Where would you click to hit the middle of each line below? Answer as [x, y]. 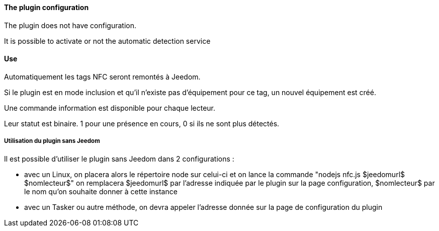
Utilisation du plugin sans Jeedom [52, 141]
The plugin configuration [47, 7]
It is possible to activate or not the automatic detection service [107, 41]
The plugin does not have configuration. [70, 25]
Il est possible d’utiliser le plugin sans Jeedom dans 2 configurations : [119, 159]
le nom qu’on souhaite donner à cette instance [101, 191]
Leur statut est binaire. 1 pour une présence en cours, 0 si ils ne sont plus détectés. [142, 123]
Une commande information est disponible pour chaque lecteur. [110, 108]
